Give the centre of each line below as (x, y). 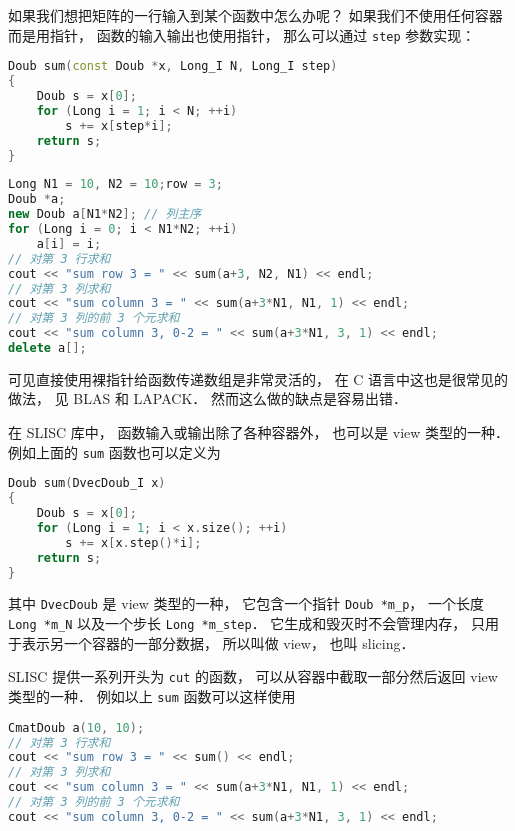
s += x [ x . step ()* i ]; (133, 542)
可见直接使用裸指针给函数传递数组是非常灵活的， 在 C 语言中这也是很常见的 (258, 378)
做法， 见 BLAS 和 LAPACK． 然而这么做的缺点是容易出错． (207, 398)
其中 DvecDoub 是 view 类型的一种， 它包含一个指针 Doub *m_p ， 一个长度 (246, 603)
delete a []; (47, 348)
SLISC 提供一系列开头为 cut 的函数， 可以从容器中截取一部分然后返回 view (253, 676)
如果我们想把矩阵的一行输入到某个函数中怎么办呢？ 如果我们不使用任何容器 (255, 15)
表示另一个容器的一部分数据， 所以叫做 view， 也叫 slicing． (218, 642)
